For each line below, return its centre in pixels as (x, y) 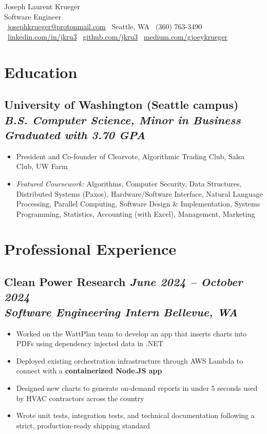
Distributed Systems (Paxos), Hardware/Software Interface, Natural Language (139, 193)
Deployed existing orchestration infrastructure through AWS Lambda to (130, 360)
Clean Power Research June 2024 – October (123, 282)
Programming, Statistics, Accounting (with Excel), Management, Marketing (136, 213)
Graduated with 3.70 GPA (75, 134)
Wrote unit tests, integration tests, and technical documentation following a (135, 415)
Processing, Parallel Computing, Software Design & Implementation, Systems (138, 204)
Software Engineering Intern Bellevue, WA (121, 312)
